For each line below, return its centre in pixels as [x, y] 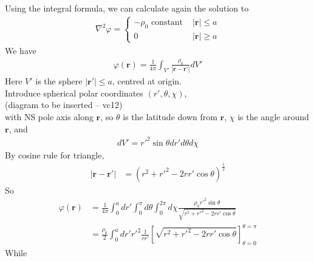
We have [21, 50]
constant [167, 22]
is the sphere [59, 81]
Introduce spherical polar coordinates [74, 93]
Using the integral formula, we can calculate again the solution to [127, 8]
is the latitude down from [170, 116]
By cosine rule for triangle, [55, 154]
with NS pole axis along [49, 116]
